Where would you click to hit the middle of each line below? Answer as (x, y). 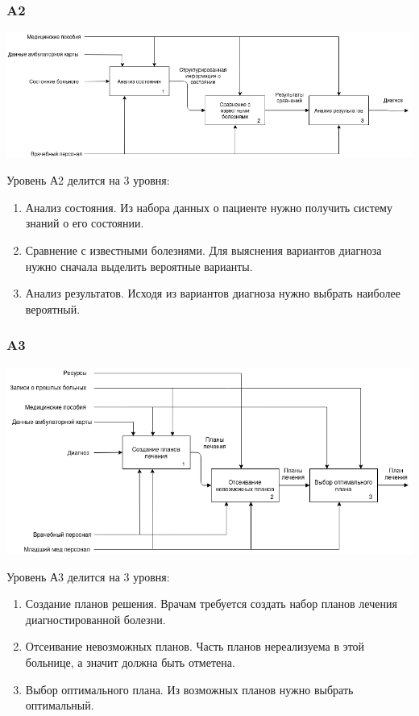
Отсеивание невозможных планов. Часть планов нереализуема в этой (195, 646)
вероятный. (53, 308)
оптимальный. (60, 705)
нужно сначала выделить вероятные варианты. (139, 266)
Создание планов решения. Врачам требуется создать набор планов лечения (211, 604)
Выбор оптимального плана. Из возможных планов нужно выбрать (189, 689)
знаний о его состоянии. (85, 223)
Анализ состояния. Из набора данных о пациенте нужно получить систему (209, 207)
